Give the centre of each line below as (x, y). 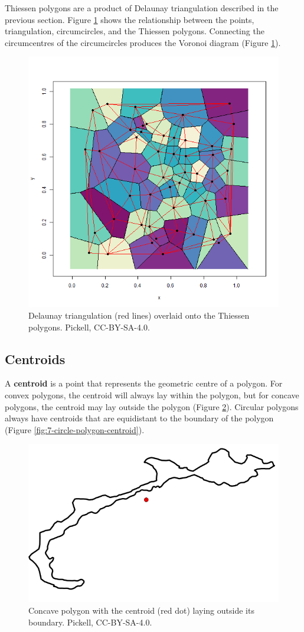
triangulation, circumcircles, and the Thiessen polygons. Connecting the (135, 31)
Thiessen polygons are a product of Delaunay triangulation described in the (142, 8)
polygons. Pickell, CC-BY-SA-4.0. (89, 327)
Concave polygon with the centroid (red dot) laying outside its (141, 610)
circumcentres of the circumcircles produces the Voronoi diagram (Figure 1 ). (143, 42)
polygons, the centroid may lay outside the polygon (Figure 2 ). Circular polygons (152, 406)
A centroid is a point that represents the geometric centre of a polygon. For (144, 383)
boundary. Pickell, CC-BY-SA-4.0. (90, 622)
